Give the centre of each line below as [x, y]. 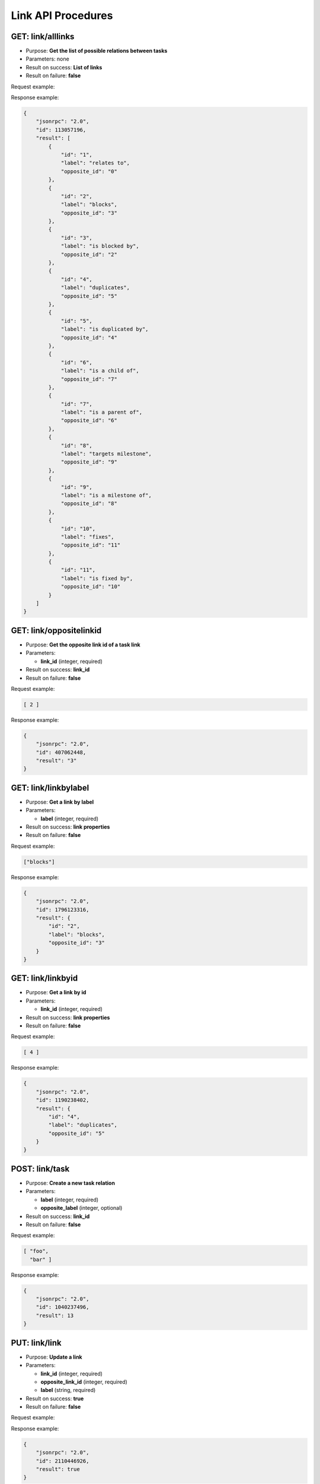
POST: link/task [40, 1169]
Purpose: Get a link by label [60, 802]
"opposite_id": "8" [89, 504]
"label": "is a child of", [100, 371]
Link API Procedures [62, 15]
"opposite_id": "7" [89, 379]
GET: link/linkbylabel [50, 787]
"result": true [58, 1469]
